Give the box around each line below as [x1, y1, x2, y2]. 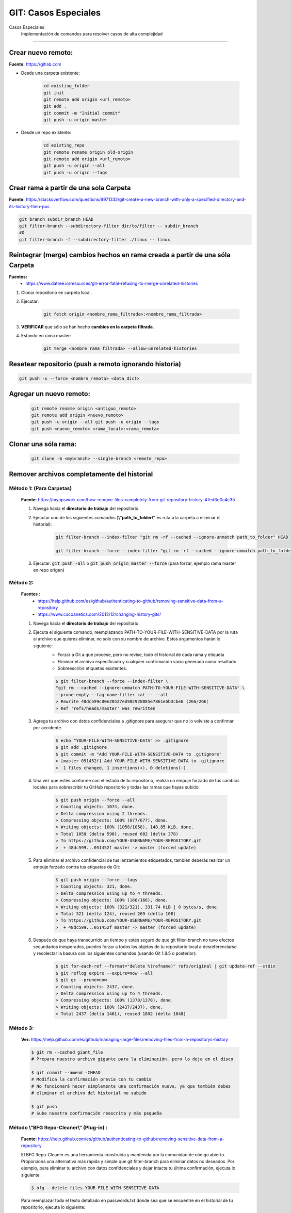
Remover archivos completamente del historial [9, 470, 153, 478]
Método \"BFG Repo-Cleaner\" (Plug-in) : [9, 1124, 108, 1131]
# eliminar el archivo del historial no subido [31, 1090, 146, 1096]
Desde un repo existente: [21, 130, 71, 135]
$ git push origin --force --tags [55, 877, 138, 883]
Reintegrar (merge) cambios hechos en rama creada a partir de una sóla [9, 251, 230, 259]
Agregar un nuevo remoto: [9, 390, 91, 398]
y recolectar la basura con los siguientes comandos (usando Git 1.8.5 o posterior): [33, 951, 197, 956]
